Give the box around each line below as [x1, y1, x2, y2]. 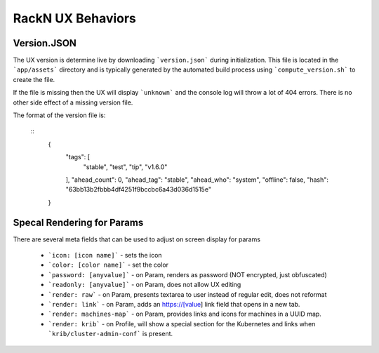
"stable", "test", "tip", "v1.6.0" [83, 162, 168, 171]
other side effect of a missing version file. [13, 98, 133, 107]
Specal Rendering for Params [13, 216, 144, 228]
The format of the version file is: [13, 111, 106, 119]
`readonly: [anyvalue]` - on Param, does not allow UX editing [48, 281, 241, 289]
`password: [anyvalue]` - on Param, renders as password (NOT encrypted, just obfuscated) [48, 270, 328, 279]
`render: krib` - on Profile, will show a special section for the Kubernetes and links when [48, 319, 316, 328]
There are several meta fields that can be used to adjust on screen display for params [13, 235, 261, 244]
